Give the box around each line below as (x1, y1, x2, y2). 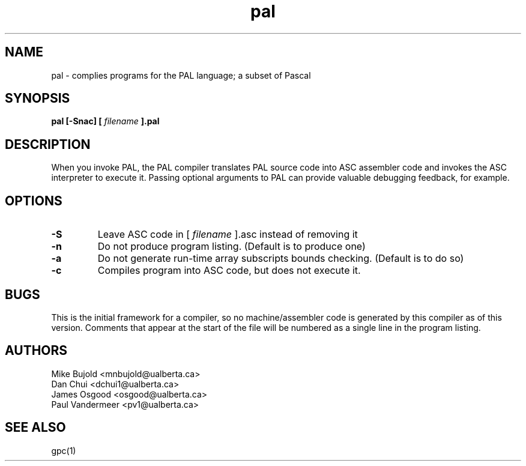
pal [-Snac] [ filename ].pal (51, 116, 160, 127)
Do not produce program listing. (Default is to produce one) (97, 240, 366, 253)
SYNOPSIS (5, 91, 70, 106)
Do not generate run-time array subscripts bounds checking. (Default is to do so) (97, 252, 464, 265)
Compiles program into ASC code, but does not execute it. (97, 264, 361, 277)
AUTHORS (5, 343, 68, 359)
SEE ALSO (5, 420, 66, 435)
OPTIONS (5, 193, 62, 208)
